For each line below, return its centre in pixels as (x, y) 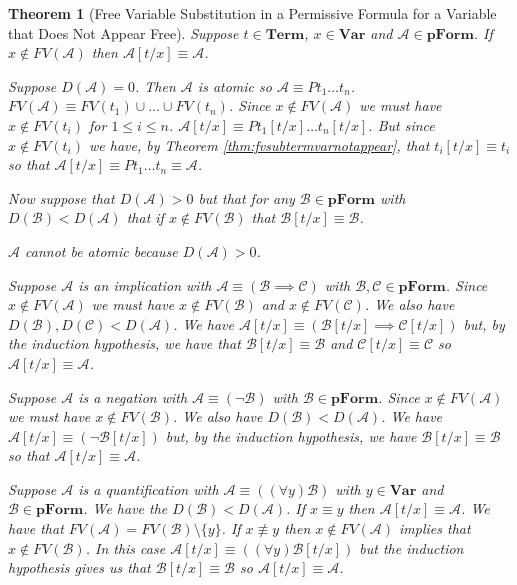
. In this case (125, 547)
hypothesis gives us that (79, 567)
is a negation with (133, 396)
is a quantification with (148, 488)
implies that (435, 528)
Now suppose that (61, 197)
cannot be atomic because (101, 250)
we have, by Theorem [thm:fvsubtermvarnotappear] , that (259, 144)
